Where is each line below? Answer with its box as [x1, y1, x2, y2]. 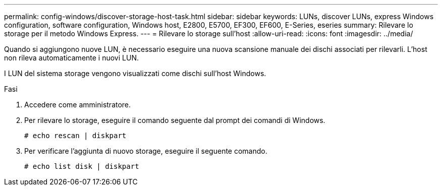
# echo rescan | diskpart [24, 132, 127, 140]
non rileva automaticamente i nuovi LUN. [4, 53, 139, 62]
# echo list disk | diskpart [24, 162, 139, 170]
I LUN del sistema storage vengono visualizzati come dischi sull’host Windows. [4, 69, 266, 78]
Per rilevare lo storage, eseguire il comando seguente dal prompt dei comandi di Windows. [24, 116, 325, 124]
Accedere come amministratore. [24, 100, 131, 109]
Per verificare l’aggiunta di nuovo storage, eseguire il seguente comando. [24, 147, 267, 155]
